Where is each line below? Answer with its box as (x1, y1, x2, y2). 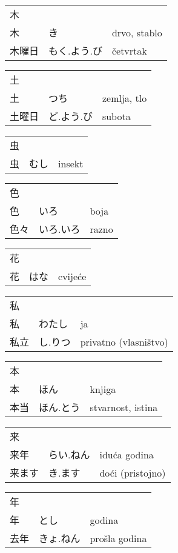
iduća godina (99, 447, 154, 461)
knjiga (90, 381, 116, 396)
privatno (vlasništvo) (80, 334, 168, 349)
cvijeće (58, 269, 87, 283)
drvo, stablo (111, 25, 162, 39)
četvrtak (111, 43, 147, 58)
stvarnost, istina (90, 400, 158, 414)
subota (102, 109, 131, 123)
